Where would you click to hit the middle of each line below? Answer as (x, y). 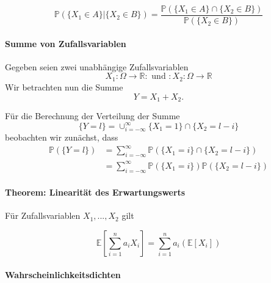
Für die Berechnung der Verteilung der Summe (92, 115)
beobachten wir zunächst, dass (62, 137)
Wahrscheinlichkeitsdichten (63, 274)
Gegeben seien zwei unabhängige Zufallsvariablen (97, 66)
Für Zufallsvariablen (43, 215)
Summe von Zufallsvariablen (66, 43)
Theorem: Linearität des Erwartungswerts (95, 192)
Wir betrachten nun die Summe (64, 86)
